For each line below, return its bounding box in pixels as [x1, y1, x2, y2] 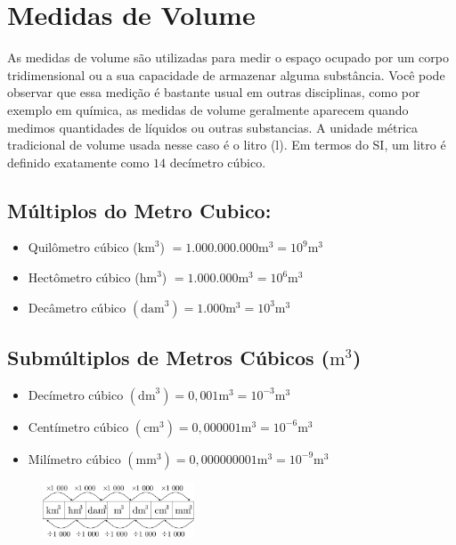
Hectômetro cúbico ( [28, 268, 140, 287]
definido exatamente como [7, 152, 150, 171]
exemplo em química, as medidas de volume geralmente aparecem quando [7, 100, 409, 118]
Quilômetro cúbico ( [28, 238, 138, 256]
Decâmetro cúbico [28, 297, 126, 316]
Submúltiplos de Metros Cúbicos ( [7, 344, 330, 371]
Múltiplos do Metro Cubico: [7, 196, 272, 224]
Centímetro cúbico [28, 417, 129, 435]
